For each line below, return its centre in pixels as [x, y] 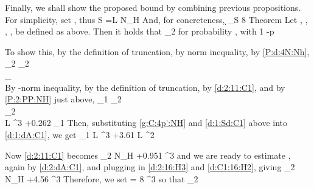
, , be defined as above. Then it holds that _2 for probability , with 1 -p [140, 31]
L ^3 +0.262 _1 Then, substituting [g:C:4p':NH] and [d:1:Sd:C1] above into [146, 123]
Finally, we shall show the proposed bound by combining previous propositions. [153, 7]
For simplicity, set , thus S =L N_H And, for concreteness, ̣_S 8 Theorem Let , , [156, 19]
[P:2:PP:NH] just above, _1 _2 [63, 99]
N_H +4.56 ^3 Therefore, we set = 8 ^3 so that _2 [102, 178]
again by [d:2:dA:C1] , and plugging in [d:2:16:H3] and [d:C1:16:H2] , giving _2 [150, 167]
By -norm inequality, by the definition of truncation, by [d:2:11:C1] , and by [145, 87]
